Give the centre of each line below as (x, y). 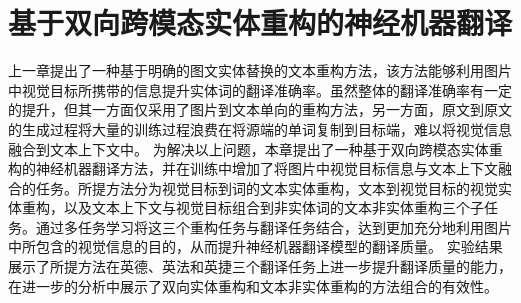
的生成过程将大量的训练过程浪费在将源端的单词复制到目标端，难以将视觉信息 (260, 128)
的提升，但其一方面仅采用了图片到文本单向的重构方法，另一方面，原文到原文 (260, 109)
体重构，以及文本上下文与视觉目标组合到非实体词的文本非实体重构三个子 (246, 207)
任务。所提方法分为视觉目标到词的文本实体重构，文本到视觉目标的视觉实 (273, 187)
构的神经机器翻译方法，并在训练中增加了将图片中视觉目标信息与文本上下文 (253, 168)
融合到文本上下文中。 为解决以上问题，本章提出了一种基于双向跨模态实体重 (255, 148)
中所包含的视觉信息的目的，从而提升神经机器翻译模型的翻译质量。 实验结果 (255, 246)
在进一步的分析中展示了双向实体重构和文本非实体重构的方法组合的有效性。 (253, 285)
